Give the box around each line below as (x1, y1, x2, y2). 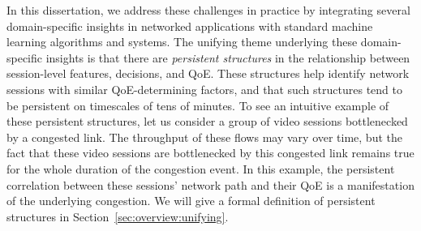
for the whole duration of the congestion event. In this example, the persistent (6, 160, 395, 177)
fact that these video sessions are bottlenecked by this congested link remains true (6, 144, 415, 161)
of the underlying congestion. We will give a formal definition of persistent (6, 192, 376, 209)
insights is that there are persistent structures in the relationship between (45, 49, 410, 66)
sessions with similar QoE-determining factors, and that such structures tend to (6, 80, 402, 97)
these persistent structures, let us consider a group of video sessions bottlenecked (6, 113, 408, 130)
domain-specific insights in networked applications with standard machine (6, 17, 373, 34)
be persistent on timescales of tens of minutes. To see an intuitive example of (6, 96, 389, 113)
